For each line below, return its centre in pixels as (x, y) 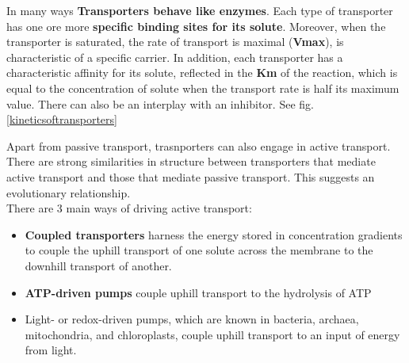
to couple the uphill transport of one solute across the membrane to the (199, 250)
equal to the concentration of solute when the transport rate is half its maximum (203, 88)
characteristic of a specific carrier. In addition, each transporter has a (175, 57)
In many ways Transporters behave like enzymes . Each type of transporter (200, 10)
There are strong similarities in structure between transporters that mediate (191, 161)
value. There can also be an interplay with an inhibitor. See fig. (160, 103)
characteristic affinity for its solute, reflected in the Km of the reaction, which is (202, 73)
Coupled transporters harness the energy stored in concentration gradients (214, 234)
